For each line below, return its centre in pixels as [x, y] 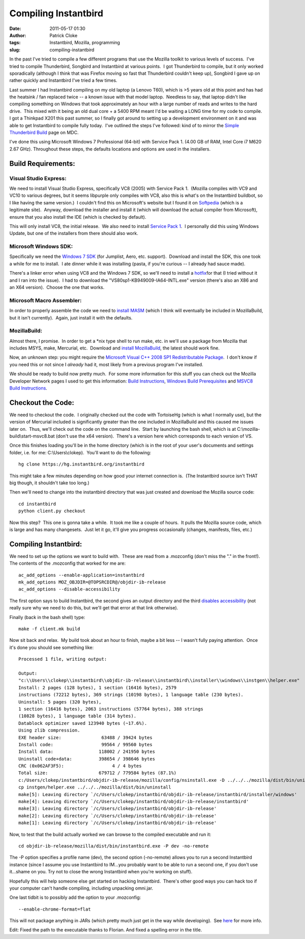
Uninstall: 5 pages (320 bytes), [60, 702]
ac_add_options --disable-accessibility [69, 589]
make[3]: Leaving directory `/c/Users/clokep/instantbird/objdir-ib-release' [118, 809]
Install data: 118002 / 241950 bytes [87, 752]
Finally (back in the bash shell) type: [47, 617]
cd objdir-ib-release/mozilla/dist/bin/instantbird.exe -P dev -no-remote [114, 846]
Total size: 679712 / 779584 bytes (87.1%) [98, 773]
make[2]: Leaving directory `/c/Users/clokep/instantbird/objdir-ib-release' [118, 816]
